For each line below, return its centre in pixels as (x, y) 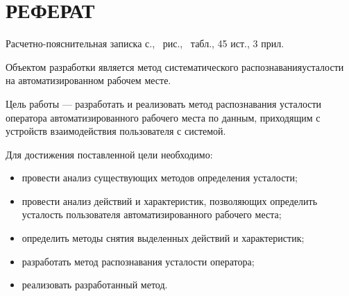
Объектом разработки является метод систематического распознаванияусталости (175, 66)
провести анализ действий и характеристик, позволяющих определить (170, 200)
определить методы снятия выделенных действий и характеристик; (163, 238)
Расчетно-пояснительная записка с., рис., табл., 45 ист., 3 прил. (145, 43)
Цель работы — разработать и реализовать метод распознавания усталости (164, 103)
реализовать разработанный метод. (95, 285)
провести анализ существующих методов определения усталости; (160, 178)
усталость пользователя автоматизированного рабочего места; (152, 214)
